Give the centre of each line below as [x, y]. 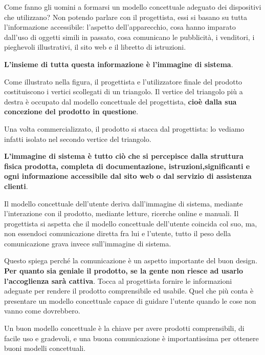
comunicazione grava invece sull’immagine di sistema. [88, 243]
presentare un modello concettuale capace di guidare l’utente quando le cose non [130, 300]
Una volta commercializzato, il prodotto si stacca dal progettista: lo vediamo [124, 128]
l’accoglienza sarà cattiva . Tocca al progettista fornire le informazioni [118, 280]
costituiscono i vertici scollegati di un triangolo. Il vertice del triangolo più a [124, 91]
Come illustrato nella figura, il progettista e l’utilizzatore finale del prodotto [123, 81]
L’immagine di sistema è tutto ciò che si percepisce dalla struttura [124, 156]
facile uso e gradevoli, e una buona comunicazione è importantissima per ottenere [131, 338]
